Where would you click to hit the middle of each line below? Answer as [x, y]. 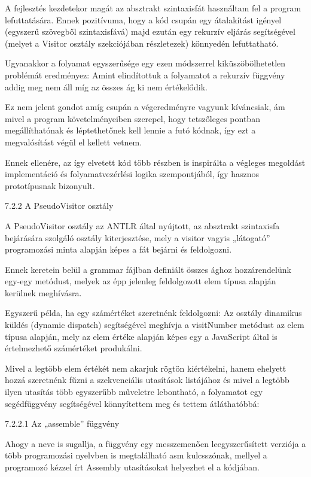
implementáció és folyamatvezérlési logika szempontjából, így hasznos [132, 174]
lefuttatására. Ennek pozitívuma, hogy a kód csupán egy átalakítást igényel [143, 19]
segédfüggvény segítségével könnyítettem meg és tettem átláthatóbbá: [132, 403]
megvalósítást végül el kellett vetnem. [74, 142]
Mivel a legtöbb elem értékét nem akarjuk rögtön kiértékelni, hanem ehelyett [146, 368]
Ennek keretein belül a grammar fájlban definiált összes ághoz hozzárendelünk [148, 269]
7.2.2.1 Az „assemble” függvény [62, 423]
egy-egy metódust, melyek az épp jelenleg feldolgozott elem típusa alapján [141, 281]
